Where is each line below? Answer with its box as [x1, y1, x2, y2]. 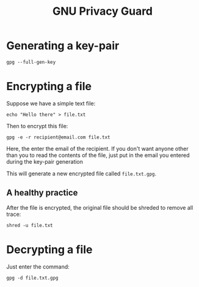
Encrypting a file [6, 80, 92, 93]
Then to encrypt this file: [6, 122, 68, 129]
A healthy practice [6, 188, 78, 198]
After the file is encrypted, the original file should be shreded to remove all [6, 204, 194, 211]
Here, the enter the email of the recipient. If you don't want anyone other [6, 145, 189, 152]
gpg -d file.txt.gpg [6, 275, 59, 281]
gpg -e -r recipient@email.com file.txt [6, 134, 111, 140]
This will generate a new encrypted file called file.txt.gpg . [6, 170, 157, 177]
